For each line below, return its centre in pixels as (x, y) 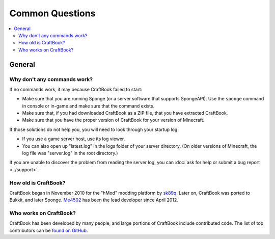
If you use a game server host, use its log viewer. (74, 139)
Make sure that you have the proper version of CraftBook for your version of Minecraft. (113, 120)
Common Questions (52, 13)
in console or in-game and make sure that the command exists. (88, 106)
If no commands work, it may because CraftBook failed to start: (76, 89)
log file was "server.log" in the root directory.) (70, 153)
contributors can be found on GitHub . (49, 230)
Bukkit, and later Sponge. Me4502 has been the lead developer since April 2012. (94, 200)
